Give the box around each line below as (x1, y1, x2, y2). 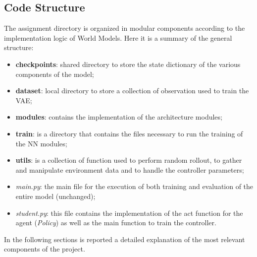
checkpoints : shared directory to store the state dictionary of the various (15, 59, 241, 69)
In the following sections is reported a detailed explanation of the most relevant (4, 234, 245, 244)
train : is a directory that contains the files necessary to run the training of (15, 128, 243, 138)
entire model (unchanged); (15, 191, 96, 201)
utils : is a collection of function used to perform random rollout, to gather (15, 155, 242, 165)
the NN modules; (15, 138, 67, 148)
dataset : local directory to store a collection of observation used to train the (15, 85, 249, 96)
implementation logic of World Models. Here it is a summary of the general (4, 32, 232, 43)
